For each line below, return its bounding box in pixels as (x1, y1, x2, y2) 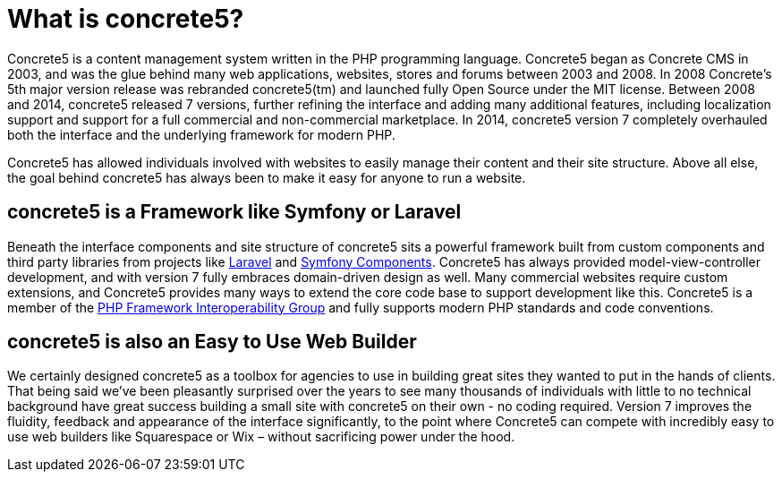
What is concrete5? (7, 4, 244, 34)
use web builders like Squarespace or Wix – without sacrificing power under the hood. (7, 429, 515, 445)
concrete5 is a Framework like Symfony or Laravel (7, 201, 462, 224)
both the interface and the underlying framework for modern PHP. (7, 126, 395, 142)
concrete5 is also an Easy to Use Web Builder (7, 330, 417, 354)
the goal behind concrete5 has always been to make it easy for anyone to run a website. (7, 169, 526, 185)
